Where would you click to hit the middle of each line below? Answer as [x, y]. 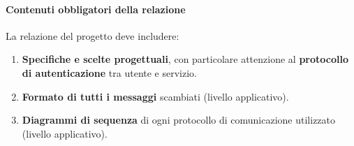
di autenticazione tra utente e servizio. [109, 72]
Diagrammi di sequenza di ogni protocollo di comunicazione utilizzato [179, 120]
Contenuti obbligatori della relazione [96, 9]
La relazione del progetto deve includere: [93, 35]
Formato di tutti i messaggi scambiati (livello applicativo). [155, 96]
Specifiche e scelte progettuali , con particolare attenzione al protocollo [185, 59]
